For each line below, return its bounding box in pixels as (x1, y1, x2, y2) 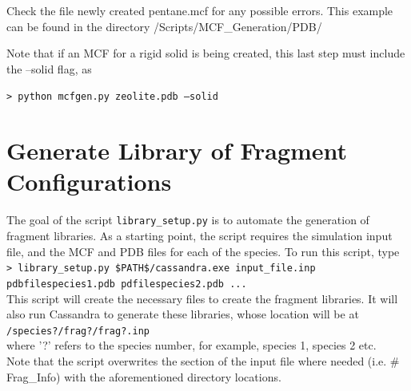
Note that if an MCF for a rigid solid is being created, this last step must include (6, 45, 405, 61)
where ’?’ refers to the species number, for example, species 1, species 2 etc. (6, 337, 377, 353)
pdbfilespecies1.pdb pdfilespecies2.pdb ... (6, 278, 247, 290)
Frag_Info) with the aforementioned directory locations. (6, 368, 281, 385)
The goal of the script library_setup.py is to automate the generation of (6, 211, 369, 228)
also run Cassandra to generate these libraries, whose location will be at (6, 306, 359, 322)
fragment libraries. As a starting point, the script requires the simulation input (6, 227, 393, 243)
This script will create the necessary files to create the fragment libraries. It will (6, 290, 398, 306)
